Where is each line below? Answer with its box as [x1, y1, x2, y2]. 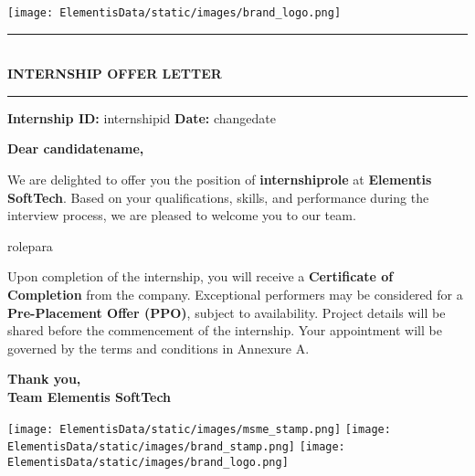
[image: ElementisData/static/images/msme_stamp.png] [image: [7, 422, 391, 436]
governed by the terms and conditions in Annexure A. [7, 338, 310, 357]
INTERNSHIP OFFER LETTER [7, 64, 222, 83]
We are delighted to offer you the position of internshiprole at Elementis [7, 170, 432, 189]
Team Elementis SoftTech [7, 386, 172, 406]
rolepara [7, 236, 53, 255]
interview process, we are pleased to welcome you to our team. [7, 206, 356, 225]
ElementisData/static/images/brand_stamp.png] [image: [7, 440, 345, 454]
